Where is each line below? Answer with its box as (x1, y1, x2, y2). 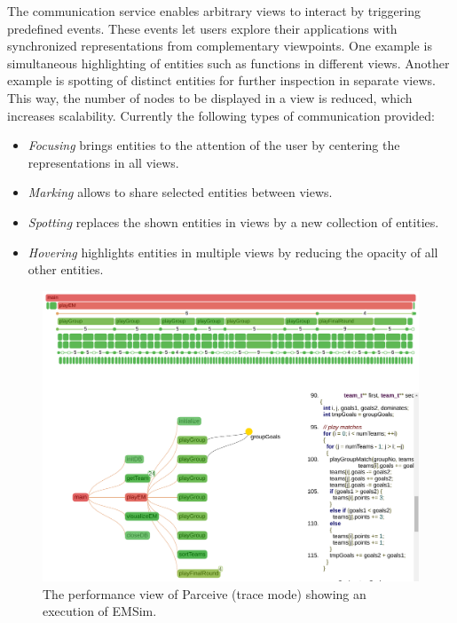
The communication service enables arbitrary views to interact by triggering (7, 2, 421, 20)
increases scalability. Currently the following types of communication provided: (7, 106, 435, 124)
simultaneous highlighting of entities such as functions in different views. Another (7, 53, 450, 72)
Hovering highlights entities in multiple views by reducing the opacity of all (28, 242, 438, 261)
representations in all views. (28, 153, 179, 171)
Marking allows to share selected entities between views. (28, 183, 333, 201)
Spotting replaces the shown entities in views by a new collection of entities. (28, 212, 439, 231)
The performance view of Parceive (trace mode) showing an (43, 584, 366, 603)
